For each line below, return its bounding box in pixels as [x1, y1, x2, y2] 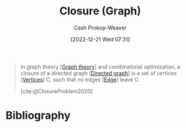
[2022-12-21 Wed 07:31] [70, 35, 130, 43]
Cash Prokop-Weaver [73, 24, 127, 31]
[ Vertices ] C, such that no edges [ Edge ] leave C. [20, 76, 140, 83]
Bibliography [5, 109, 71, 123]
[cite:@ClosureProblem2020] [20, 87, 93, 94]
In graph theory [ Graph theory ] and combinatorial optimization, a [20, 63, 181, 70]
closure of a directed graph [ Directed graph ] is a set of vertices [20, 69, 177, 76]
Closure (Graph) [59, 4, 142, 18]
